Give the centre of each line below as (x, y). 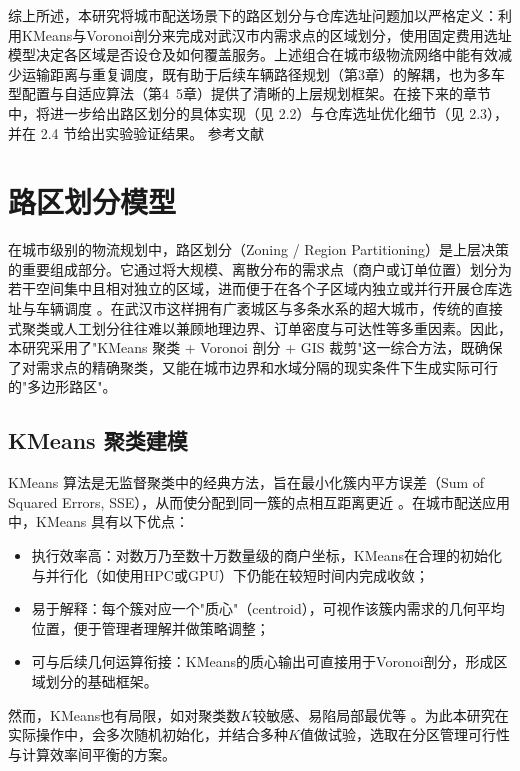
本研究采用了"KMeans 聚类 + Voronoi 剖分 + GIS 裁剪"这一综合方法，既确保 (255, 347)
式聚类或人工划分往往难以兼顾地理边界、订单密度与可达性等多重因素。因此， (260, 327)
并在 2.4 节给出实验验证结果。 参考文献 (136, 132)
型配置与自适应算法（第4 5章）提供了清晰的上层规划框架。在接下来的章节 (249, 93)
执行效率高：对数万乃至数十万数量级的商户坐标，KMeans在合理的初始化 (267, 555)
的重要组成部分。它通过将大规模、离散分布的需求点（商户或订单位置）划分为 (260, 268)
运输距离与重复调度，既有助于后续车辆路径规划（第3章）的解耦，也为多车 (263, 73)
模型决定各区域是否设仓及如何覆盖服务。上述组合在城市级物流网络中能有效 (253, 54)
